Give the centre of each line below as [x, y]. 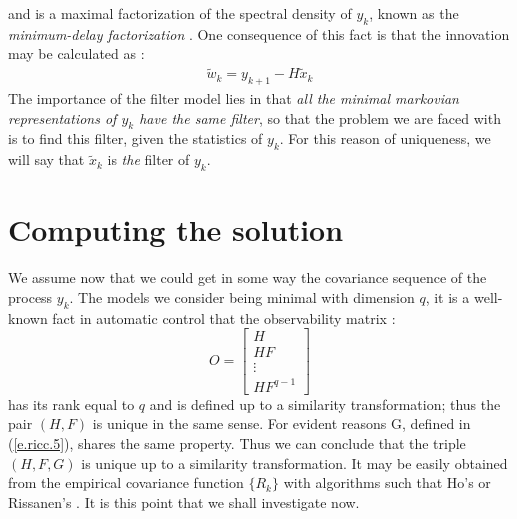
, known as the [414, 13]
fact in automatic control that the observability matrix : [224, 317]
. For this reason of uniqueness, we [385, 138]
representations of [62, 117]
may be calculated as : [76, 53]
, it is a [447, 296]
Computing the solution [176, 229]
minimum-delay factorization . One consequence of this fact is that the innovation [259, 33]
